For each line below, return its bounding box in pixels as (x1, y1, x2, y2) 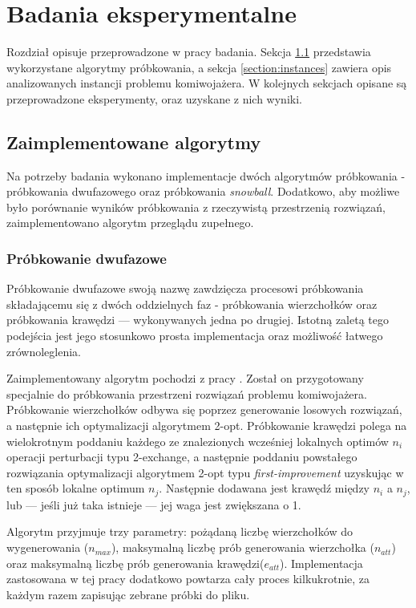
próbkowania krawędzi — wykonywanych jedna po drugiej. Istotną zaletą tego (6, 311, 389, 328)
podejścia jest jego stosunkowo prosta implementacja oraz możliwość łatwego (6, 327, 383, 344)
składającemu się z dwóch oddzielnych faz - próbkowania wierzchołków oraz (6, 295, 378, 312)
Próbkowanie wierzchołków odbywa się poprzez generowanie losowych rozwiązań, (6, 401, 402, 418)
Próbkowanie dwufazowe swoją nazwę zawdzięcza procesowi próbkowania (6, 280, 364, 297)
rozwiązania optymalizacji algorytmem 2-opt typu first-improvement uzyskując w (6, 464, 404, 480)
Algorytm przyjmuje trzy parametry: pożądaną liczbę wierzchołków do (6, 523, 353, 540)
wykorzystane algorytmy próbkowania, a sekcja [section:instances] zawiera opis (6, 59, 392, 75)
